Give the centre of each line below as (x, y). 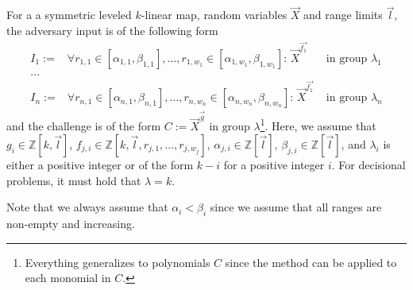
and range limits (343, 15)
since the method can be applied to (311, 262)
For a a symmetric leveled (69, 15)
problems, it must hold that (74, 180)
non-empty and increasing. (71, 223)
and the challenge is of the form (84, 126)
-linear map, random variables (214, 15)
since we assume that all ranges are (296, 207)
